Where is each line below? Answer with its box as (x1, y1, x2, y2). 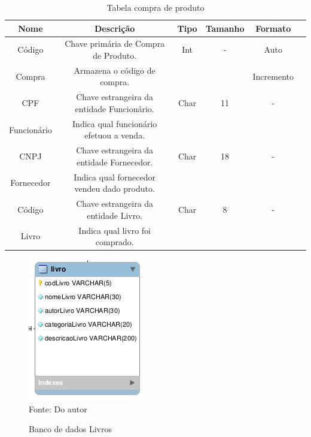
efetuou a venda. (84, 129, 145, 141)
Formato (255, 22, 291, 34)
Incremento (252, 70, 294, 82)
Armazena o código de (74, 64, 155, 76)
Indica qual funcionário (72, 117, 157, 129)
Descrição (94, 22, 135, 34)
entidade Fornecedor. (76, 155, 153, 168)
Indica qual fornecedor (74, 170, 155, 183)
